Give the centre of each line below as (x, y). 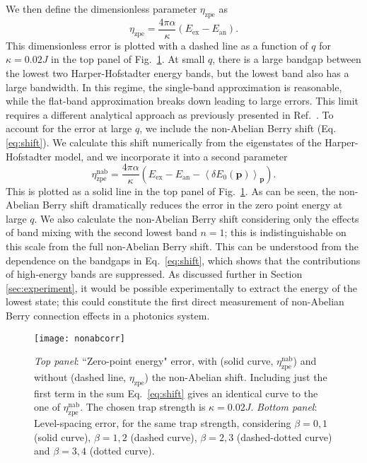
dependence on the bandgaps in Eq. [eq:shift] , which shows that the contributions (183, 260)
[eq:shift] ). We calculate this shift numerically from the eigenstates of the (164, 142)
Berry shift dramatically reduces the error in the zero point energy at (193, 205)
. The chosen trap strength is (143, 407)
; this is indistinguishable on (285, 232)
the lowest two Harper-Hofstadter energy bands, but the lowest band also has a (177, 73)
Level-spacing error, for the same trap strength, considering (163, 423)
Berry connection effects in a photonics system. (108, 316)
